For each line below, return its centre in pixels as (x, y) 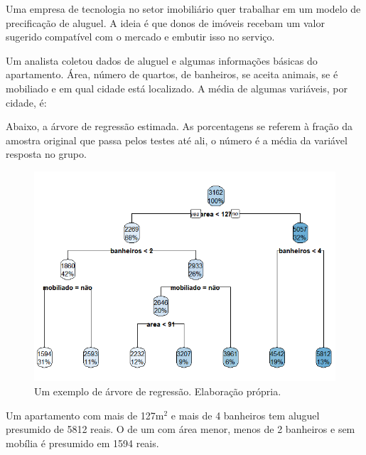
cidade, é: (26, 102)
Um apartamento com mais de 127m (85, 415)
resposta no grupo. (46, 154)
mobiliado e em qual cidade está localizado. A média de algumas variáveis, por (177, 88)
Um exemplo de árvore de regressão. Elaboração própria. (158, 391)
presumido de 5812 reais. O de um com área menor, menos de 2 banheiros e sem (181, 429)
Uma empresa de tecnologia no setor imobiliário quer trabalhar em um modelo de (183, 9)
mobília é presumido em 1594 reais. (82, 443)
